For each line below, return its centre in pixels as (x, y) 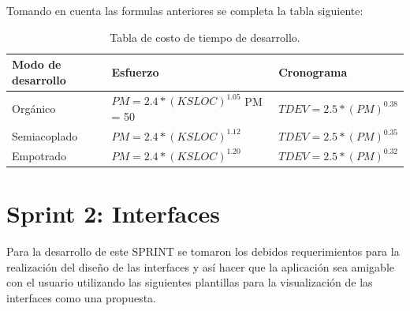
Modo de (37, 64)
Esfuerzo (135, 71)
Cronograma (313, 71)
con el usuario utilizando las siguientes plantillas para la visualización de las (190, 282)
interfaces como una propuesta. (82, 297)
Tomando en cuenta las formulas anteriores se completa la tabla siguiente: (185, 10)
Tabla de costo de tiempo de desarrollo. (205, 37)
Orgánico (34, 108)
